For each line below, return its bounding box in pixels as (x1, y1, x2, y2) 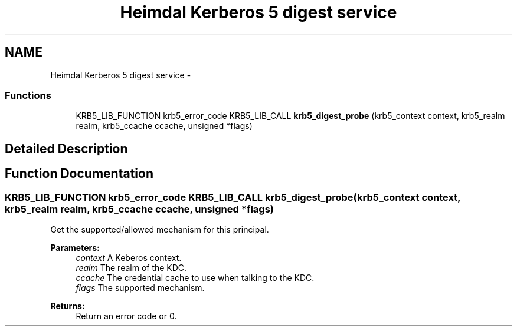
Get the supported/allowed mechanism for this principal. (50, 224, 269, 234)
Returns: (50, 300, 85, 311)
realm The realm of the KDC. (76, 262, 187, 273)
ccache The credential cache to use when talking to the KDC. (76, 272, 315, 283)
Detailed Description (5, 141, 128, 156)
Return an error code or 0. (76, 310, 177, 321)
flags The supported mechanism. (76, 282, 205, 293)
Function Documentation (5, 166, 153, 181)
